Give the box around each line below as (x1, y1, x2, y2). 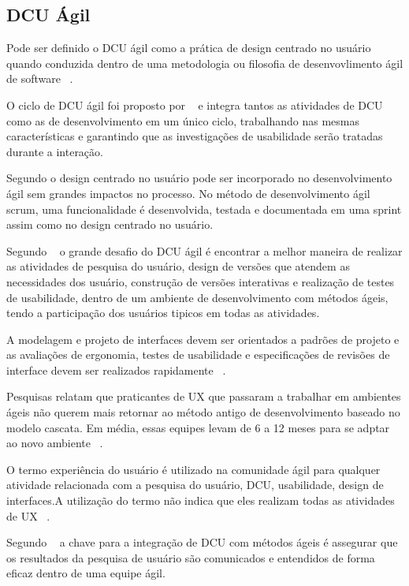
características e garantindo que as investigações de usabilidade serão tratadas (6, 128, 383, 144)
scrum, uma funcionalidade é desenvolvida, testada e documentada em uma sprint (6, 200, 402, 217)
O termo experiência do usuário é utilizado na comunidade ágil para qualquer (6, 461, 381, 477)
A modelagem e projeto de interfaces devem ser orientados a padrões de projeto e (6, 330, 400, 347)
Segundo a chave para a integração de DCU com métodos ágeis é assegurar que (6, 534, 398, 551)
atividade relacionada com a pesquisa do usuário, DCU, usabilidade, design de (6, 476, 384, 493)
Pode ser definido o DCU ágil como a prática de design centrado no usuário (6, 39, 371, 56)
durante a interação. (6, 143, 103, 159)
